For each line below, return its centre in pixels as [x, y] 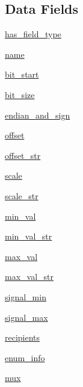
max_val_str [29, 277]
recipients [23, 337]
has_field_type [33, 34]
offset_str [23, 155]
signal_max [26, 317]
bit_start [22, 74]
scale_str [22, 195]
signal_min [26, 296]
